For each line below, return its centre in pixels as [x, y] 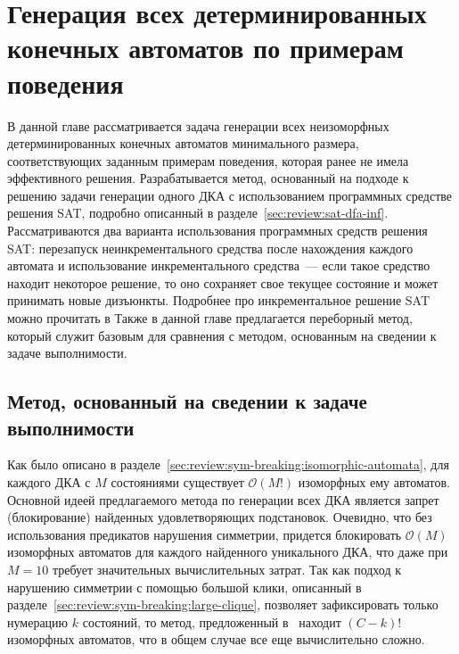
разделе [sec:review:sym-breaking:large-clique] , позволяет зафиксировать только [223, 604]
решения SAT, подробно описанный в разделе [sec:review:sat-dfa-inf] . [198, 213]
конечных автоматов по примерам [205, 48]
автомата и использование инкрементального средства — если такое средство [219, 265]
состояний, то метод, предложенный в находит [212, 621]
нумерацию [38, 621]
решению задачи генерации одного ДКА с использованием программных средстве [230, 195]
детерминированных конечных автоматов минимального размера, [183, 143]
